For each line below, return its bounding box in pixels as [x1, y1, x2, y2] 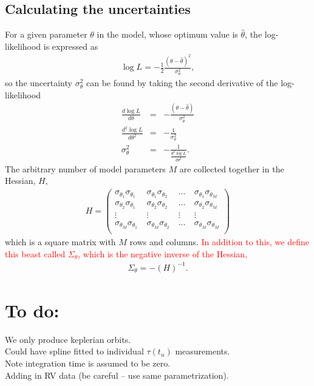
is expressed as [43, 39, 98, 52]
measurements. [175, 345, 230, 357]
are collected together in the [179, 162, 284, 175]
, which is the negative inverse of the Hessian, [78, 247, 248, 260]
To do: [5, 297, 60, 322]
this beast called [5, 247, 66, 260]
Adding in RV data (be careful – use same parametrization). [5, 368, 229, 381]
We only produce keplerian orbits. [5, 333, 131, 345]
